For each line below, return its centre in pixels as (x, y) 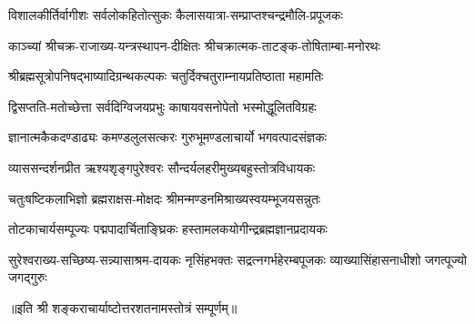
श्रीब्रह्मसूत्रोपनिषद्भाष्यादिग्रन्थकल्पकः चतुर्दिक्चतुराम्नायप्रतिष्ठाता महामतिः (166, 76)
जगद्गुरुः (28, 277)
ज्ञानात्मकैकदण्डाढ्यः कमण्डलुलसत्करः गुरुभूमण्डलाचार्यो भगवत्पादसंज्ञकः (168, 137)
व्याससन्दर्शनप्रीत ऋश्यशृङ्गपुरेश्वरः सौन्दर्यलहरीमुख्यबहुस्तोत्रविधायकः (162, 167)
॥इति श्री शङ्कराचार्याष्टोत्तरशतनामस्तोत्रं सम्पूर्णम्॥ (123, 307)
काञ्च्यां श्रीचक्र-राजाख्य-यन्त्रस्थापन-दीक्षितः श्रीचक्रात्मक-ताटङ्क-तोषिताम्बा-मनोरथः (194, 45)
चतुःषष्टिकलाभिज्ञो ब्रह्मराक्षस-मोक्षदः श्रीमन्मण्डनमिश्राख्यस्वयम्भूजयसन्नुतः (165, 198)
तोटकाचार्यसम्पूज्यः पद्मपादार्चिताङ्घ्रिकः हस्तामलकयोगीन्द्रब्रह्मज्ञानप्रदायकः (168, 229)
